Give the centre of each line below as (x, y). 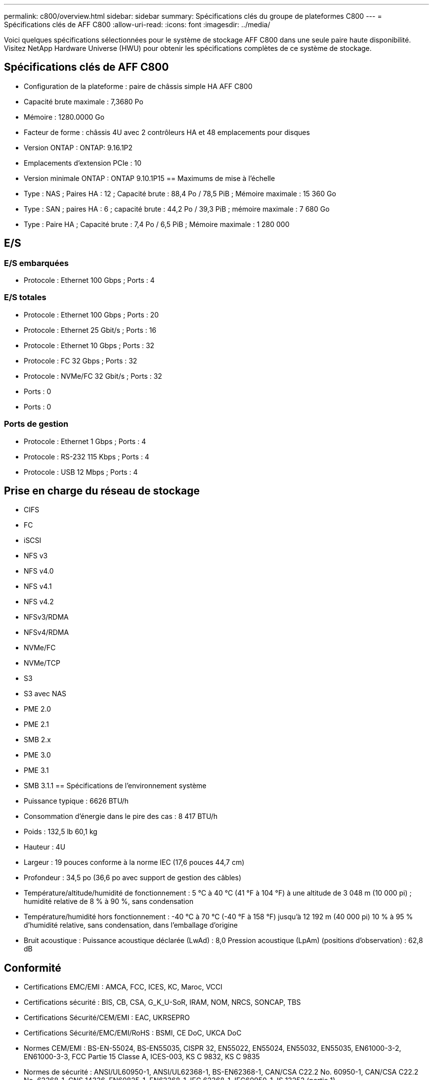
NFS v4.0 (39, 571)
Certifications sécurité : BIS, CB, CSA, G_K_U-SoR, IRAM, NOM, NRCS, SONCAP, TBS (162, 1002)
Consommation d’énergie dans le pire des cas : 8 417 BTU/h (121, 816)
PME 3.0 (37, 755)
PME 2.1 (36, 724)
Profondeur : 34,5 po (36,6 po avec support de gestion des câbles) (132, 878)
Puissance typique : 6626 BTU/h (76, 801)
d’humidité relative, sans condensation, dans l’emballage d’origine (131, 925)
